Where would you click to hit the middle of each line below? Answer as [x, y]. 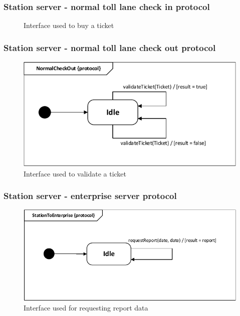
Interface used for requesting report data [86, 308]
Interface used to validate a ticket [75, 173]
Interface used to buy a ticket [69, 25]
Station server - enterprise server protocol [90, 196]
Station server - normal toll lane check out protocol [110, 47]
